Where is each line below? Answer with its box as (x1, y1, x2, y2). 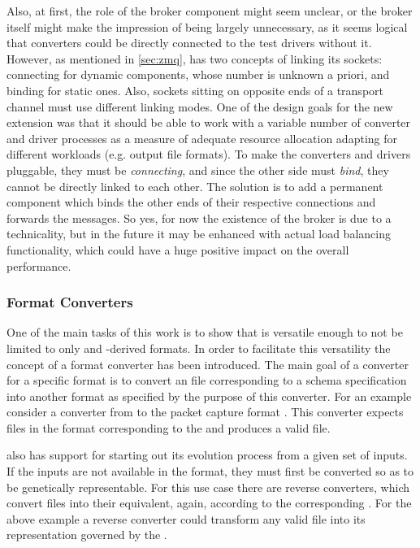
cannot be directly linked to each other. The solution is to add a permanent (6, 177, 383, 194)
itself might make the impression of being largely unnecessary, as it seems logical (6, 18, 408, 35)
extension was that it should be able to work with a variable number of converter (6, 114, 411, 131)
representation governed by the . (6, 526, 167, 543)
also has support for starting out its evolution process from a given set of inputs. (6, 446, 408, 463)
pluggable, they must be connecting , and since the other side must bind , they (6, 161, 389, 178)
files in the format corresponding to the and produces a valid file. (6, 419, 331, 436)
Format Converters (6, 292, 133, 312)
